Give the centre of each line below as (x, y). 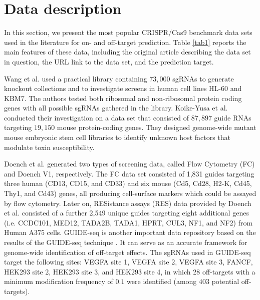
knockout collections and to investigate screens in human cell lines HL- (113, 88)
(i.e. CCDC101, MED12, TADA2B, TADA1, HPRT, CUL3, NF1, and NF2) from (128, 222)
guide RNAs (233, 117)
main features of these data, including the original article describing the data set (127, 52)
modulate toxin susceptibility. (49, 147)
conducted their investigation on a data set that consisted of (97, 117)
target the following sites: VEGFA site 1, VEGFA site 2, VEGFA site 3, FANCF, (128, 262)
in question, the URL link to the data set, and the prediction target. (109, 61)
